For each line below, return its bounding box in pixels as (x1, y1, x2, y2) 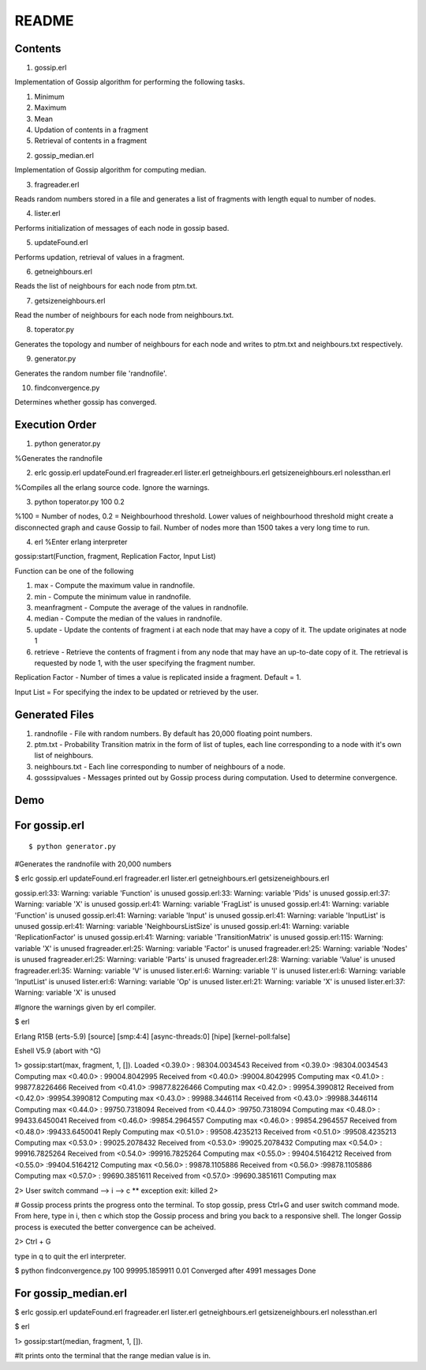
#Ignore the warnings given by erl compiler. (14, 1002, 157, 1012)
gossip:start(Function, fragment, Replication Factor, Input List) (14, 552, 216, 561)
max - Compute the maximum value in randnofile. (34, 581, 196, 591)
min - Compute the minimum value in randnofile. (34, 591, 192, 601)
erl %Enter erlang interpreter (34, 538, 128, 547)
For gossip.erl (14, 819, 84, 832)
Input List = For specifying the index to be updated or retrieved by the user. (14, 687, 259, 696)
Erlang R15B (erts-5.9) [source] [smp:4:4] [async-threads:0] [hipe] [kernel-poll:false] (14, 1032, 291, 1041)
